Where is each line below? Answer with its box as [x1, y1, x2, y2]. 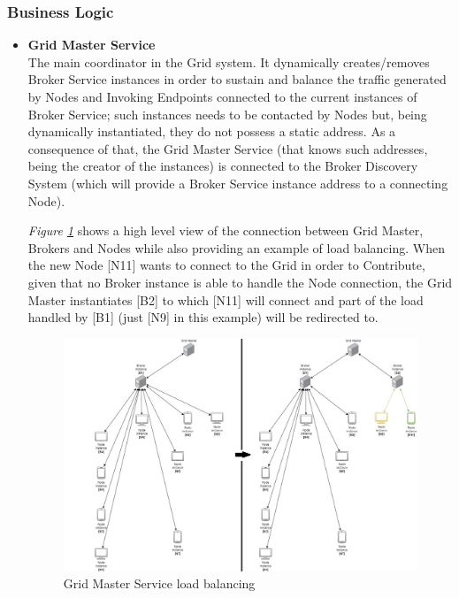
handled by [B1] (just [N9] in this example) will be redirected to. [27, 308, 379, 326]
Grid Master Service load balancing [63, 574, 256, 593]
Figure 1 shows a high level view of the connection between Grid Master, [27, 221, 424, 240]
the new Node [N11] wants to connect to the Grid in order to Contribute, [27, 256, 425, 274]
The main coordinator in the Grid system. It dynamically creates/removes [27, 52, 430, 71]
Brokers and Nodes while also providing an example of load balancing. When [27, 238, 445, 257]
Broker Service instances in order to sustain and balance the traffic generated [27, 70, 447, 88]
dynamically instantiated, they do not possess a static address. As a [27, 122, 396, 141]
